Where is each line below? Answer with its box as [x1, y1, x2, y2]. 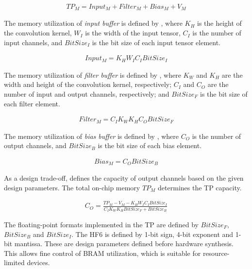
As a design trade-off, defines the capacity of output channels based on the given [4, 173, 244, 183]
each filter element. [4, 98, 60, 108]
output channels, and [4, 140, 67, 151]
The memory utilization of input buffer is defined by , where [4, 18, 183, 28]
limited [4, 257, 25, 268]
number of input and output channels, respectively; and [4, 88, 169, 99]
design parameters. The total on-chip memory [4, 182, 140, 192]
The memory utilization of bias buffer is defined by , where [4, 131, 179, 141]
